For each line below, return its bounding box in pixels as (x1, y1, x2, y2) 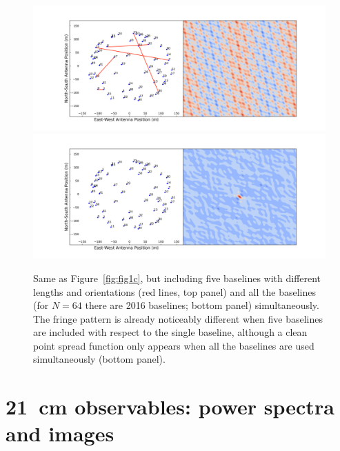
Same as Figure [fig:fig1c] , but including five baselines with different (33, 270, 321, 285)
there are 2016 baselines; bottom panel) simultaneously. (85, 298, 319, 312)
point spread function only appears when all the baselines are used (33, 338, 314, 352)
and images (6, 419, 114, 448)
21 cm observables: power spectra (6, 392, 334, 421)
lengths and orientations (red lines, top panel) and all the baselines (33, 284, 316, 299)
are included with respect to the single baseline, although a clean (33, 325, 308, 339)
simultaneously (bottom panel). (33, 352, 166, 366)
